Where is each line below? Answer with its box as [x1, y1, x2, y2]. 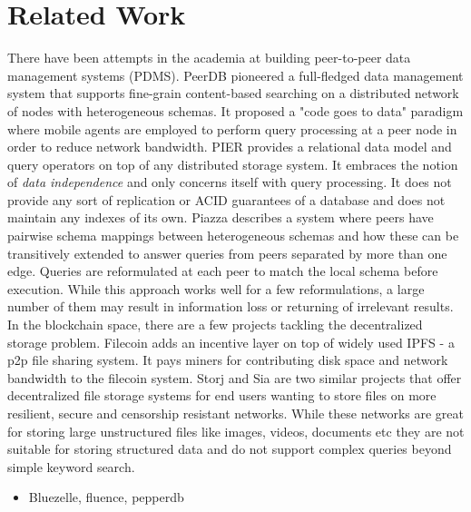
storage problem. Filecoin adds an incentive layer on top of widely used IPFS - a [7, 332, 455, 351]
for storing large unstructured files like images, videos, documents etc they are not [7, 421, 465, 440]
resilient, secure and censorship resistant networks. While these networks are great [7, 404, 465, 422]
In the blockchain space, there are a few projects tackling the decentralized [7, 315, 423, 334]
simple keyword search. [7, 457, 135, 476]
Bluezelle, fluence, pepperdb [28, 487, 184, 507]
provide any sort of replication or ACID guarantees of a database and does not [7, 190, 446, 209]
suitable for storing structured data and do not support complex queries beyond [7, 439, 452, 458]
